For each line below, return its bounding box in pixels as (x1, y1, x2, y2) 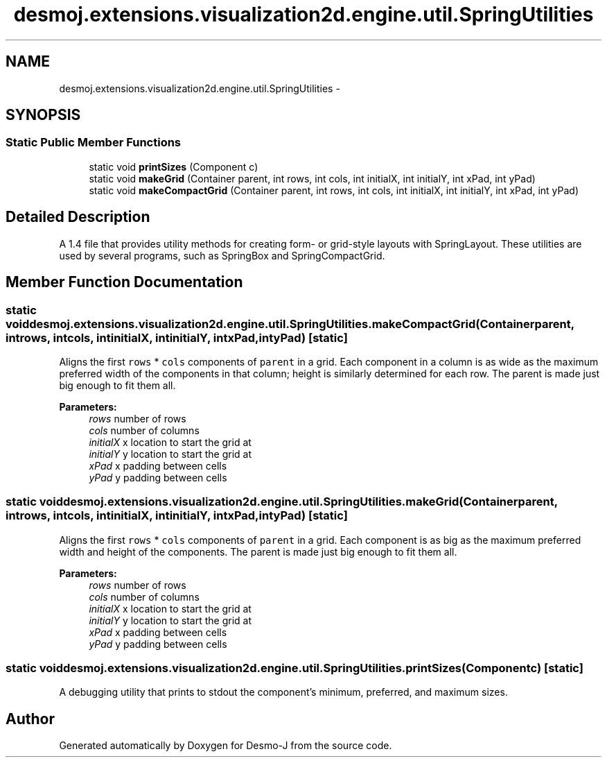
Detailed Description (6, 208, 150, 226)
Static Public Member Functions (6, 135, 182, 150)
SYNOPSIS (6, 106, 81, 124)
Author (6, 710, 55, 728)
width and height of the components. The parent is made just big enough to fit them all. (59, 545, 457, 558)
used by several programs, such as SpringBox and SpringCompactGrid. (59, 249, 385, 262)
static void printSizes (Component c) (89, 160, 258, 173)
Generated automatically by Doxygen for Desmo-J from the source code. (59, 739, 392, 752)
